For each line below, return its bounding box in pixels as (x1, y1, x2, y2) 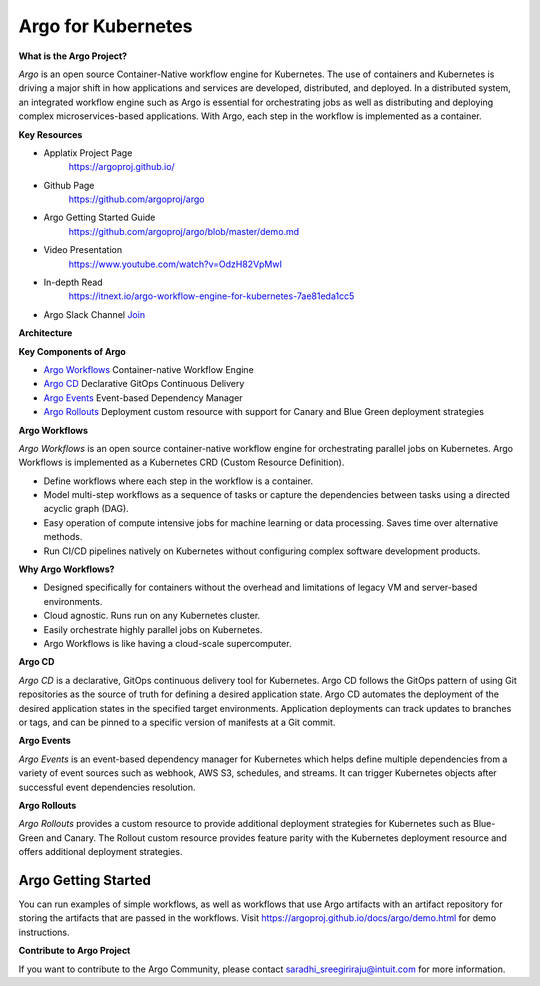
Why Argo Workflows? (18, 563, 115, 575)
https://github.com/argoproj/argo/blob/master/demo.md (68, 225, 300, 237)
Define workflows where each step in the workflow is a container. (43, 475, 314, 487)
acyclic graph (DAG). (43, 503, 129, 515)
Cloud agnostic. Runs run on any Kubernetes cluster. (43, 610, 261, 622)
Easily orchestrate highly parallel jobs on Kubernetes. (43, 623, 263, 635)
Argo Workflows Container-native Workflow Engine (43, 363, 254, 375)
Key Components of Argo (18, 345, 127, 357)
